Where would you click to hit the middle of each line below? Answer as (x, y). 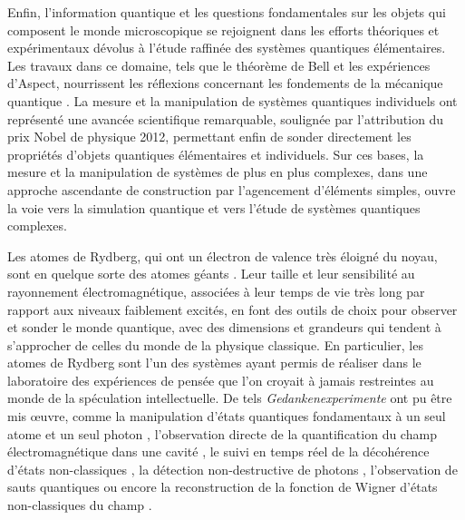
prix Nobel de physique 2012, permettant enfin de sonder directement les (209, 137)
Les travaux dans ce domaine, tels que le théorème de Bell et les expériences (219, 65)
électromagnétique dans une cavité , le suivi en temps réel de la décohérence (218, 451)
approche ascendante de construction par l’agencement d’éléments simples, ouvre (232, 189)
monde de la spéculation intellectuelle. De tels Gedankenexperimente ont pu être (230, 398)
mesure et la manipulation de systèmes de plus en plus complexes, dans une (218, 172)
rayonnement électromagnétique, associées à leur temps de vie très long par (216, 291)
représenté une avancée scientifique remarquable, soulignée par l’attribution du (226, 118)
